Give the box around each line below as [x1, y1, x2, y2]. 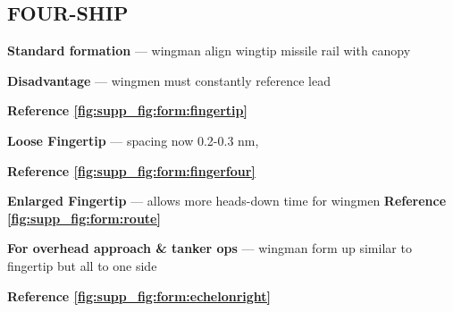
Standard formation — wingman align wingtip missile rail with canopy [7, 41, 411, 60]
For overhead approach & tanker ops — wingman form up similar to [7, 239, 412, 257]
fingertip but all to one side [7, 256, 157, 274]
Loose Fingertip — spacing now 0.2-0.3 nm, [7, 131, 259, 149]
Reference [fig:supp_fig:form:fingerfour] [7, 161, 256, 180]
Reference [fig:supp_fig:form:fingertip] [7, 101, 247, 120]
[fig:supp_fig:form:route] [7, 208, 161, 227]
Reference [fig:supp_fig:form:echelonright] [7, 286, 272, 305]
